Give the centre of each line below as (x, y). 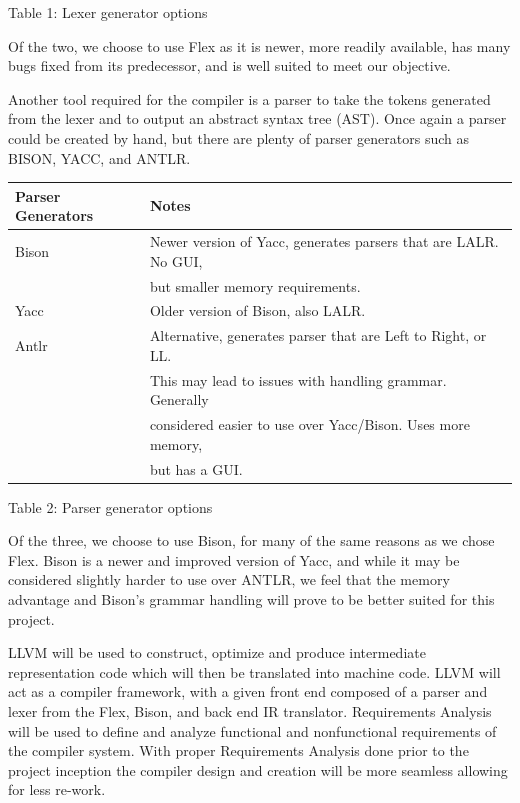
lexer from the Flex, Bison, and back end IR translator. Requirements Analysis (250, 710)
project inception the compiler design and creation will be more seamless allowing (258, 769)
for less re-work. (57, 789)
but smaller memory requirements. (255, 285)
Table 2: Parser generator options (110, 506)
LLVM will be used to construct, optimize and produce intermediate (217, 652)
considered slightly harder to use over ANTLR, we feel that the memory (229, 579)
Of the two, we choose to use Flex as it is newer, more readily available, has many (259, 45)
